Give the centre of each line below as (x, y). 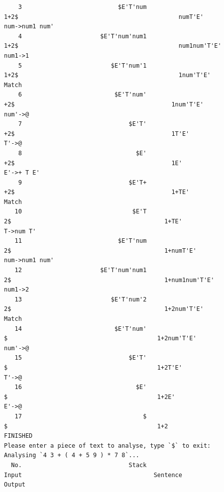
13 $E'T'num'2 (81, 299)
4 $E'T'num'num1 (82, 36)
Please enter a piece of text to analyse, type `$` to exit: (108, 445)
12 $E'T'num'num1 (81, 270)
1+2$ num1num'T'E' (113, 46)
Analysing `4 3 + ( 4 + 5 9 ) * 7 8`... (72, 455)
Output (15, 485)
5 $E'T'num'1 (82, 65)
